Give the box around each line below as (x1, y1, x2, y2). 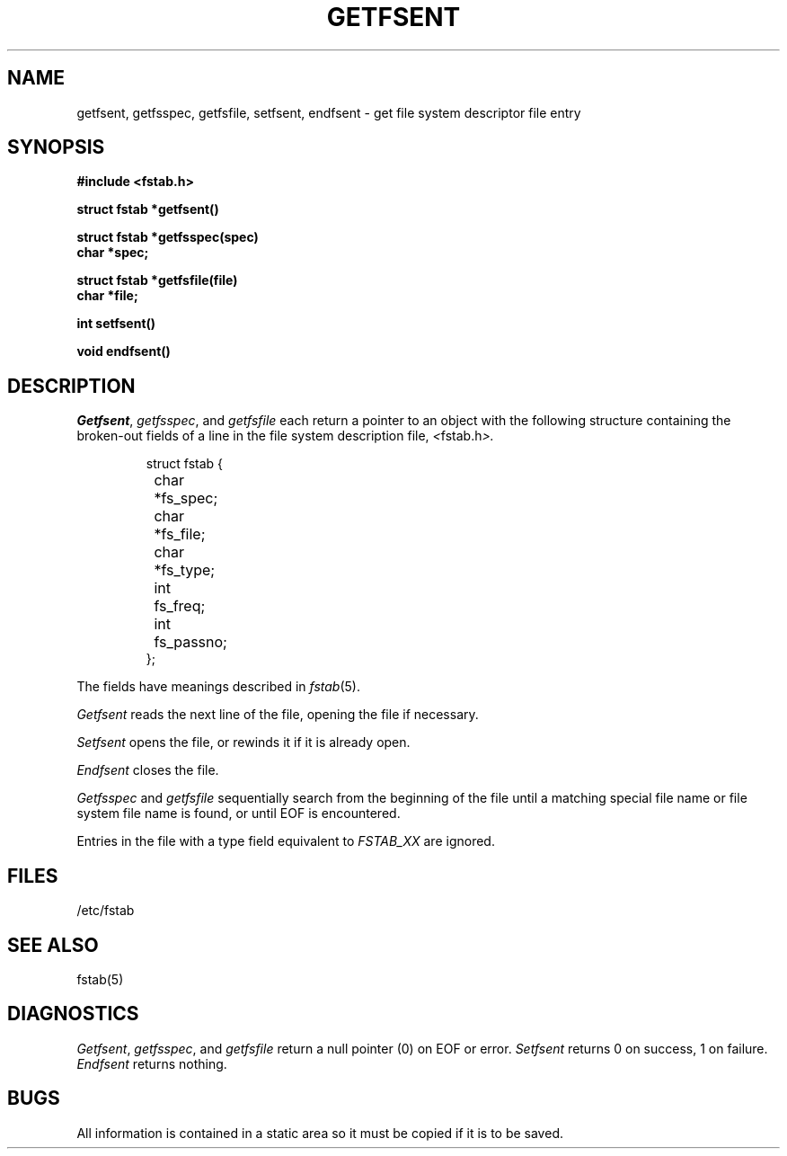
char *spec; (76, 245, 149, 261)
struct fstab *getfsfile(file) (76, 272, 238, 289)
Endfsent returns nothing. (76, 1055, 227, 1072)
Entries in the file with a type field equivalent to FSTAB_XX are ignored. (76, 833, 495, 849)
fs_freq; (154, 597, 206, 616)
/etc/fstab (76, 903, 135, 919)
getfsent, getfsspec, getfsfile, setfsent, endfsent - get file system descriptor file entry (76, 104, 581, 120)
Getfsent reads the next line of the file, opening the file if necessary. (76, 707, 479, 723)
